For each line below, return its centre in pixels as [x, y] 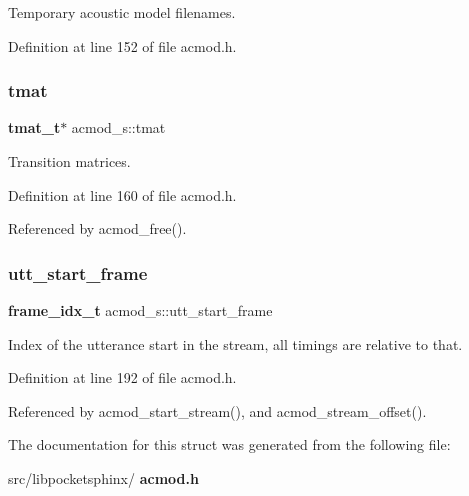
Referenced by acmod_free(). [97, 228]
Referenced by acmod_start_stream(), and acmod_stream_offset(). [217, 410]
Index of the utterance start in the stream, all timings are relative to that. [235, 343]
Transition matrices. [69, 161]
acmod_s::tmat [118, 127]
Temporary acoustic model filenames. [122, 12]
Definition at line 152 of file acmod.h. [122, 45]
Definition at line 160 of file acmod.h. [122, 194]
